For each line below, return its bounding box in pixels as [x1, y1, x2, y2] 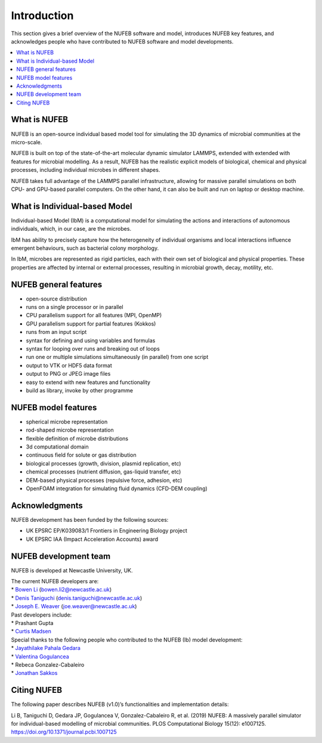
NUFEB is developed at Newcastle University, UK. [11, 566, 134, 574]
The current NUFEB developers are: [11, 578, 99, 584]
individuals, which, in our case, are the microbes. [11, 225, 131, 233]
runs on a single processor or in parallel [26, 304, 123, 311]
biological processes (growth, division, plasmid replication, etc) [26, 460, 181, 467]
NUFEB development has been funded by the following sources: [11, 516, 169, 523]
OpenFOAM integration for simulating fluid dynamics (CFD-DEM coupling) [26, 485, 208, 492]
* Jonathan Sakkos [11, 670, 58, 677]
